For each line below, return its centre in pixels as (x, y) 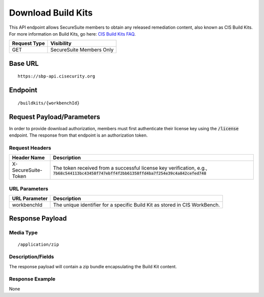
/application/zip (38, 244)
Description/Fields (32, 257)
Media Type (23, 233)
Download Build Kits (51, 13)
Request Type (28, 43)
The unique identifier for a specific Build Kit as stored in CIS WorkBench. (136, 205)
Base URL (24, 63)
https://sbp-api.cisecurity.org (56, 76)
